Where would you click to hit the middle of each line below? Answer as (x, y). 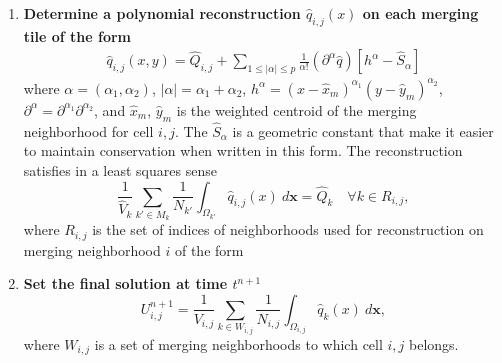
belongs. (434, 343)
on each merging (420, 13)
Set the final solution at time (125, 283)
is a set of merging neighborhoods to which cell (238, 343)
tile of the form (77, 35)
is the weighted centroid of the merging (296, 109)
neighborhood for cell (88, 130)
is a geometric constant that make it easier (363, 130)
